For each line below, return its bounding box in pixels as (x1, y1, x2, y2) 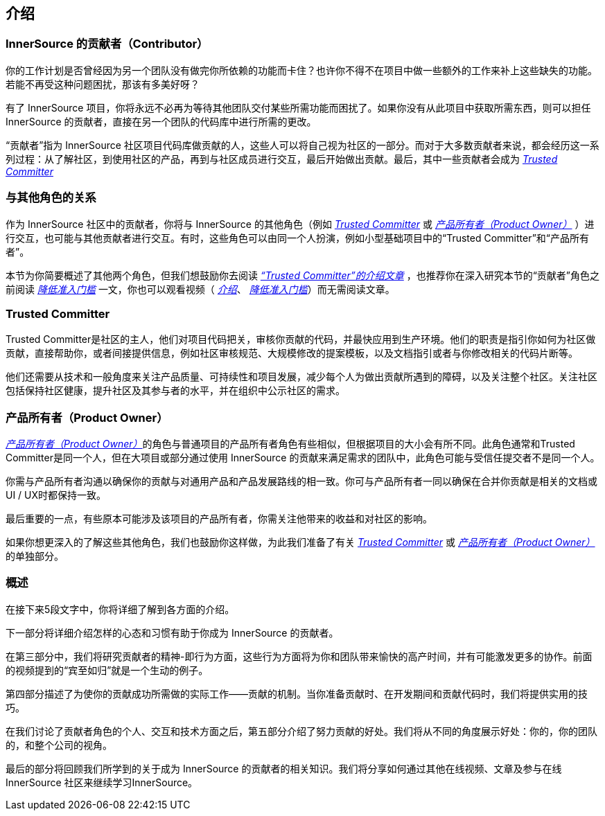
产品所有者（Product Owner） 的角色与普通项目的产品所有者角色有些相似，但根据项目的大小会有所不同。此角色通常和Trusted (6, 438, 575, 450)
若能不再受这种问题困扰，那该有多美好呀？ (6, 78, 200, 90)
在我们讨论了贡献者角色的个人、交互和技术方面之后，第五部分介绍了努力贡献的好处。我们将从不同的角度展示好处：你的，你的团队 (6, 725, 597, 737)
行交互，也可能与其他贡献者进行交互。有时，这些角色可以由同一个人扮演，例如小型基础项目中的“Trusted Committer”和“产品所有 (6, 231, 590, 244)
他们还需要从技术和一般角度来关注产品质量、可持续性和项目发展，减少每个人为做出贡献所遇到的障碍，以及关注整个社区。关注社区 (6, 371, 597, 383)
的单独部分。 (6, 550, 64, 562)
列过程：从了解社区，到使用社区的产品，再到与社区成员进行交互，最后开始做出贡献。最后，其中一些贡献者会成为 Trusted (6, 152, 558, 165)
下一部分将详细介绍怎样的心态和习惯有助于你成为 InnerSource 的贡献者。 (6, 626, 339, 639)
